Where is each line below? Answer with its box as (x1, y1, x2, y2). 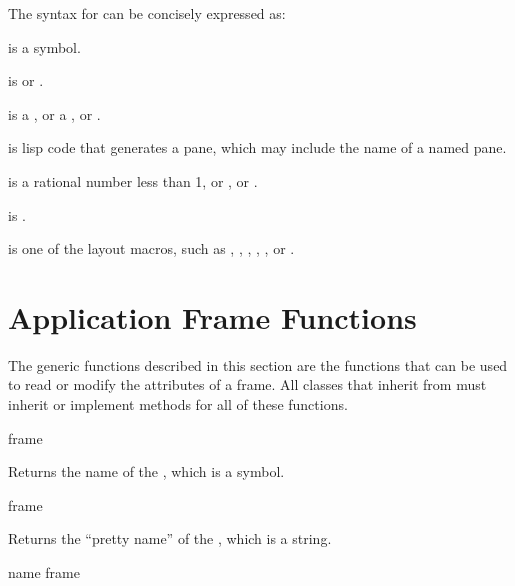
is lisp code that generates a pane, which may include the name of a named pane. (8, 137, 507, 158)
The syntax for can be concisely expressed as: (8, 3, 286, 23)
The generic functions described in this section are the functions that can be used (8, 354, 508, 375)
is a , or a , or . (8, 103, 101, 124)
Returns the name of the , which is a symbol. (8, 461, 285, 482)
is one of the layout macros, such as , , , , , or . (8, 238, 295, 259)
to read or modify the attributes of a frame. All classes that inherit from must (8, 374, 487, 395)
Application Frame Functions (8, 296, 417, 337)
